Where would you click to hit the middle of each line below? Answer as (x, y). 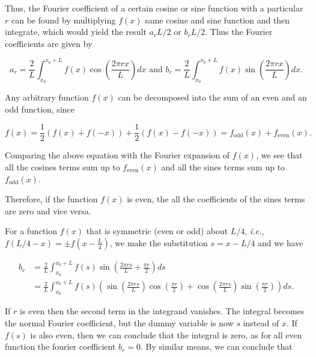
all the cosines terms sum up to (62, 166)
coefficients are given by (49, 43)
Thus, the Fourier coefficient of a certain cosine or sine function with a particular (154, 8)
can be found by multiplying (63, 20)
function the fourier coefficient (60, 346)
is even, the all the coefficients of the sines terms (216, 199)
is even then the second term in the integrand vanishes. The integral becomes (162, 311)
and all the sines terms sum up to (223, 166)
